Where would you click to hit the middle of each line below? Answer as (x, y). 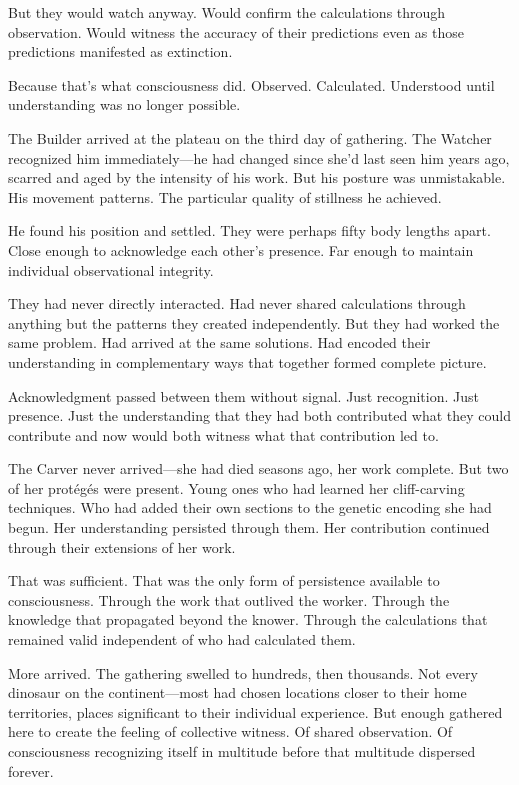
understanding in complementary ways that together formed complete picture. (247, 361)
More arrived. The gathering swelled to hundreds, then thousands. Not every (243, 672)
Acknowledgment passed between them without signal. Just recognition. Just (243, 395)
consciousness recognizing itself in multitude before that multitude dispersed (242, 751)
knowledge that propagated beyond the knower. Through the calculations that (248, 619)
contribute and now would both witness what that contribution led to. (223, 434)
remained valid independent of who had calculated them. (182, 639)
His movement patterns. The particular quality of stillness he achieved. (225, 196)
